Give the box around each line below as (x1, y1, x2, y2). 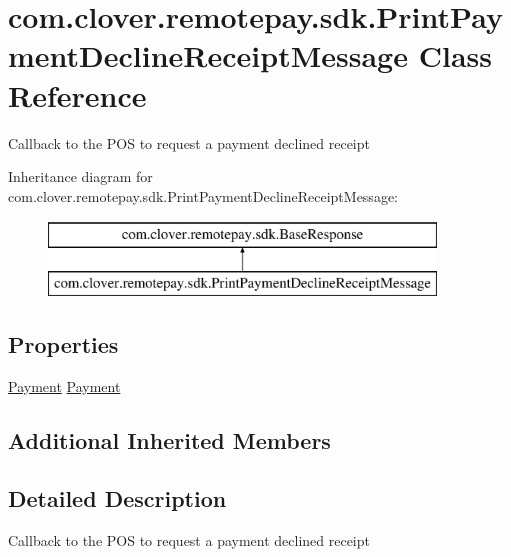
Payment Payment (8, 375, 121, 396)
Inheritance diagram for (8, 166, 153, 187)
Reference (8, 74, 147, 115)
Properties (8, 328, 119, 359)
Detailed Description (8, 483, 227, 514)
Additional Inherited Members (8, 424, 331, 455)
